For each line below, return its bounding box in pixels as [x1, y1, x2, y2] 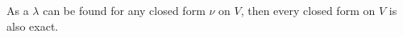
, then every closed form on [240, 2, 376, 18]
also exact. [6, 17, 59, 34]
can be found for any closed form [43, 2, 206, 18]
